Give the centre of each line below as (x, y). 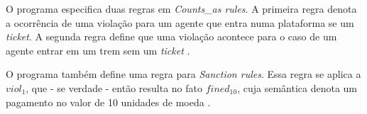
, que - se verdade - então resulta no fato (114, 87)
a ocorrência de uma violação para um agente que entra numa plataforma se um (180, 22)
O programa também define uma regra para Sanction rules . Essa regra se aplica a (183, 74)
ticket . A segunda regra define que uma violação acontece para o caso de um (171, 36)
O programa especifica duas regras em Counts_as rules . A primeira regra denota (181, 8)
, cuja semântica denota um (297, 87)
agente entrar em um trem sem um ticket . (98, 50)
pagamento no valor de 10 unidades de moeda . (108, 102)
